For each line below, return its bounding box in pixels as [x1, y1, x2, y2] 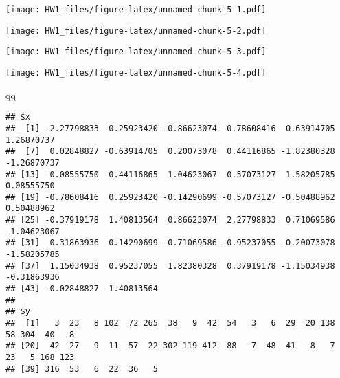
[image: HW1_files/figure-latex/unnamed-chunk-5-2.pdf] [5, 25, 267, 36]
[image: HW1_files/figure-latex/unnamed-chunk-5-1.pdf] [5, 5, 267, 14]
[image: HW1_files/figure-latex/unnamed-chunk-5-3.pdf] [5, 47, 267, 57]
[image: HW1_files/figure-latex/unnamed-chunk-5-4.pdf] [5, 67, 267, 78]
